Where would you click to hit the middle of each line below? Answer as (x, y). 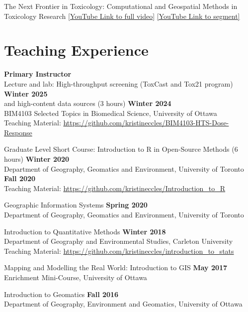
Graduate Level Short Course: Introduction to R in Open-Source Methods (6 (121, 149)
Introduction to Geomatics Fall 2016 (61, 294)
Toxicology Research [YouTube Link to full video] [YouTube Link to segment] (122, 16)
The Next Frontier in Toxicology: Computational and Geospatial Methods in (121, 6)
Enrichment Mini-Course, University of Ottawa (76, 277)
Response (18, 132)
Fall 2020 (20, 178)
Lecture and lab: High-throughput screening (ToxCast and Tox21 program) (119, 83)
